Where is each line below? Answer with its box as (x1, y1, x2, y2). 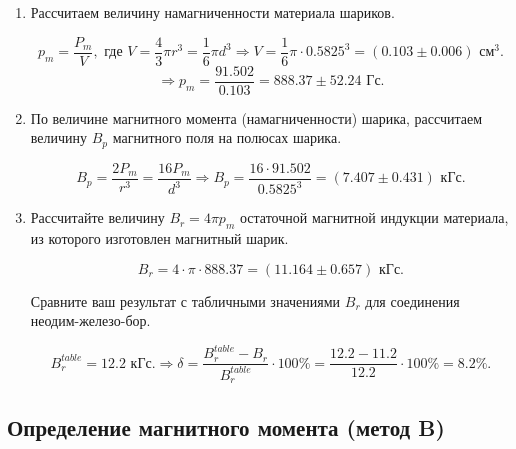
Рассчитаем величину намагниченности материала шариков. (30, 2, 395, 22)
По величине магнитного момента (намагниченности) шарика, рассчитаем (30, 107, 483, 128)
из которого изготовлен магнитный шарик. (30, 227, 289, 248)
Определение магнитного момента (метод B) (7, 411, 445, 442)
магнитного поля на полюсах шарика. (112, 127, 342, 148)
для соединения (365, 290, 460, 311)
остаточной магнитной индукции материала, (239, 207, 509, 228)
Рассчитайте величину (30, 207, 165, 228)
